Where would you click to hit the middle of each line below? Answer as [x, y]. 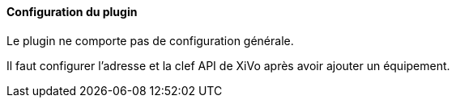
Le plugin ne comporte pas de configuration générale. [150, 40]
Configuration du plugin [72, 12]
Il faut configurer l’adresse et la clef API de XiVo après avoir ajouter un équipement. [228, 65]
